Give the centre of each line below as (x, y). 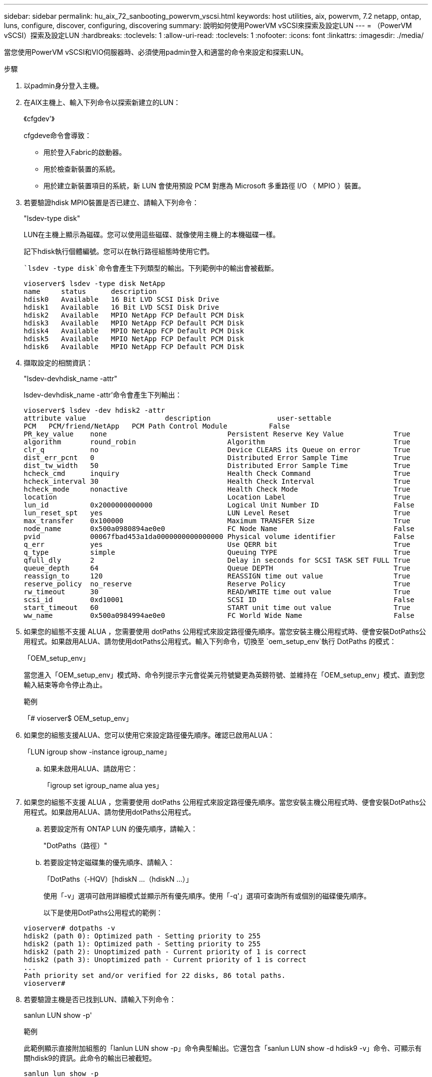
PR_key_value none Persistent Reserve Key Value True (217, 434)
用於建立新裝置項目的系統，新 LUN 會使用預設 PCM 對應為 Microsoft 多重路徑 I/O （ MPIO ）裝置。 (204, 186)
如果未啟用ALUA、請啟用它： (91, 769)
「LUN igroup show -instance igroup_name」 (97, 752)
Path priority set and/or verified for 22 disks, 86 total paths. (155, 975)
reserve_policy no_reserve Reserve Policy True (217, 584)
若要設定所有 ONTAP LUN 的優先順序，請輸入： (121, 829)
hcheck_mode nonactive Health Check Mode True (217, 489)
